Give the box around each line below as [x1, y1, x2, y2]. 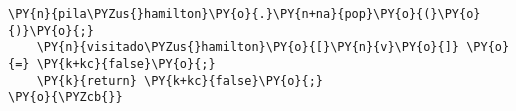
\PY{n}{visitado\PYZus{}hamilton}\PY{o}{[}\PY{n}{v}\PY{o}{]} [36, 40, 460, 55]
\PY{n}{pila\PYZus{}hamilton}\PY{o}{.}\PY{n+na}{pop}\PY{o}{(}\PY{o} [8, 7, 481, 21]
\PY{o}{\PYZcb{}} [8, 90, 123, 105]
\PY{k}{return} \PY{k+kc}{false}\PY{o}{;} [36, 73, 323, 88]
